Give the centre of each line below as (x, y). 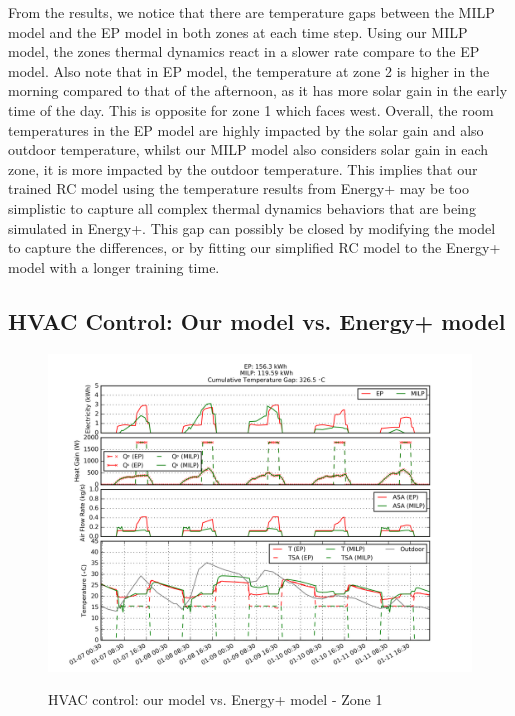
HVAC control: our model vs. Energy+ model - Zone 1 (215, 699)
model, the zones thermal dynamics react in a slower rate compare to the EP (244, 51)
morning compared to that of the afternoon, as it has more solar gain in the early (258, 90)
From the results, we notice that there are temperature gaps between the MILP (251, 12)
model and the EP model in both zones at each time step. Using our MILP (238, 31)
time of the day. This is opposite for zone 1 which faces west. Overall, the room (251, 109)
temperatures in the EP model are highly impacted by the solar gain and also (246, 129)
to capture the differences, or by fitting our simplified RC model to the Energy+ (254, 247)
